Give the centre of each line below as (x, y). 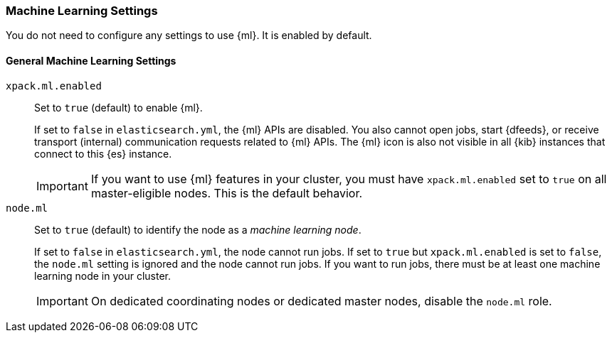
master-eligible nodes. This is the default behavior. (227, 193)
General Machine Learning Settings (91, 60)
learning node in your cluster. (103, 276)
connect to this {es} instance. (103, 153)
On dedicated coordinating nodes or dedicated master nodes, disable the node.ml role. (321, 301)
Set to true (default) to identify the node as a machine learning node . (198, 229)
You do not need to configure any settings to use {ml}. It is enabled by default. (189, 36)
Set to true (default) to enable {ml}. (118, 107)
